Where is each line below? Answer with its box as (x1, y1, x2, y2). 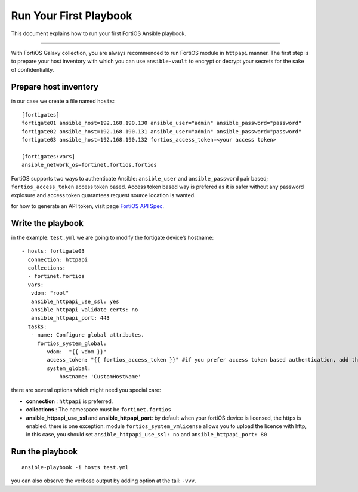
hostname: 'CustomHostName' (59, 374, 141, 380)
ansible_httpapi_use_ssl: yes (30, 298, 119, 305)
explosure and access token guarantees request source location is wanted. (11, 191, 196, 198)
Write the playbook (11, 218, 84, 228)
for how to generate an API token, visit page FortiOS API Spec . (11, 202, 164, 209)
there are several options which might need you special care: (11, 386, 161, 394)
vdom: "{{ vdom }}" (47, 348, 107, 355)
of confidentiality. (11, 66, 54, 73)
